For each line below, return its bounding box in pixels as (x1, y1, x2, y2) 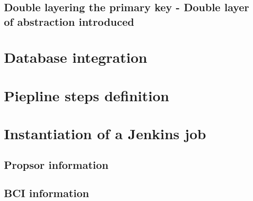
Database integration (4, 47, 147, 67)
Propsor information (4, 157, 109, 172)
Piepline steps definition (4, 85, 169, 105)
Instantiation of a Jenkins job (4, 124, 206, 144)
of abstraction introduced (4, 14, 135, 29)
